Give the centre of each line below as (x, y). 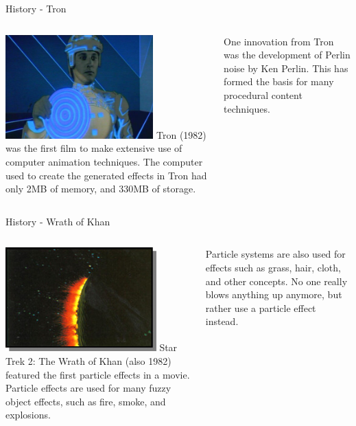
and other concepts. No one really (276, 281)
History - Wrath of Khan (58, 221)
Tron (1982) (181, 134)
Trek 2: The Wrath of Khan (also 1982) (88, 361)
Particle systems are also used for (275, 254)
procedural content (263, 94)
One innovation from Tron (279, 41)
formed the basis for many (279, 81)
